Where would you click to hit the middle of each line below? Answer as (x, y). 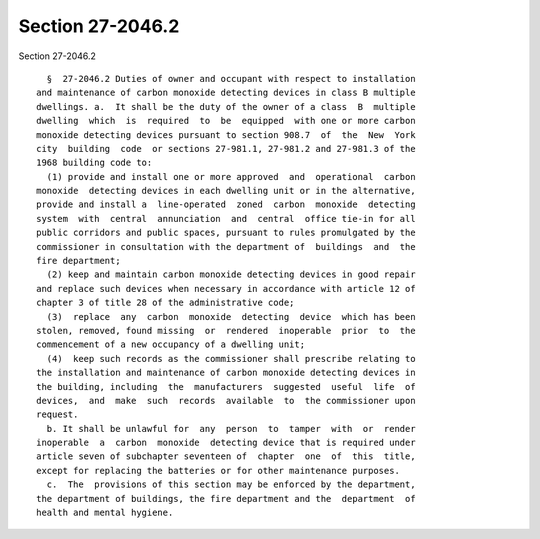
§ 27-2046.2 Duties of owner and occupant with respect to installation (231, 78)
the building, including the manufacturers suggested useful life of (226, 386)
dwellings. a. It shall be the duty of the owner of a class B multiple (226, 106)
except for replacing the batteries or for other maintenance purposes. (218, 470)
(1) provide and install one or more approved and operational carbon (231, 176)
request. (57, 414)
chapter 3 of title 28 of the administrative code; (165, 303)
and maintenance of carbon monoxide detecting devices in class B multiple (226, 93)
